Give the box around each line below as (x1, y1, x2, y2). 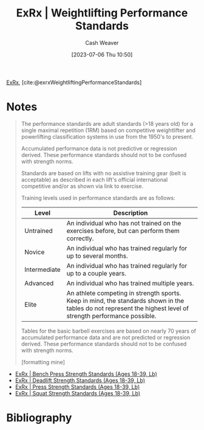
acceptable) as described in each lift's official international (21, 176, 168, 183)
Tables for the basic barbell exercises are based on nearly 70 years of (21, 327, 196, 335)
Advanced (24, 279, 54, 287)
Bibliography (6, 411, 72, 425)
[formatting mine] (21, 358, 66, 366)
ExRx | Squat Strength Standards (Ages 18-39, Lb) (15, 389, 141, 397)
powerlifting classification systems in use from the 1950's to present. (21, 133, 194, 140)
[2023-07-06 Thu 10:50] (71, 50, 133, 58)
